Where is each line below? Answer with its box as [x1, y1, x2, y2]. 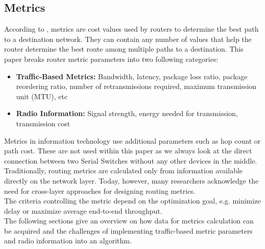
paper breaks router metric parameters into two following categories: [4, 53, 219, 64]
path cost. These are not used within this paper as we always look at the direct [4, 145, 252, 156]
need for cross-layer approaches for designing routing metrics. [4, 185, 196, 196]
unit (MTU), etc [16, 90, 68, 101]
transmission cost [16, 118, 70, 128]
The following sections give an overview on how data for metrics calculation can [4, 215, 254, 226]
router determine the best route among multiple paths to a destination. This [4, 43, 244, 54]
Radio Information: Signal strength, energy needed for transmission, [16, 108, 238, 119]
